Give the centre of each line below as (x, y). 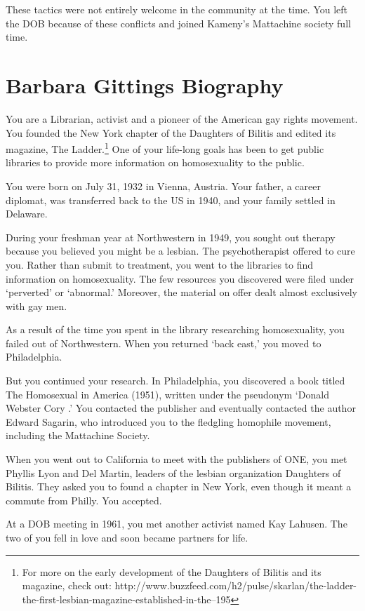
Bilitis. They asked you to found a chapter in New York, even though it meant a (179, 486)
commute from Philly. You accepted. (84, 500)
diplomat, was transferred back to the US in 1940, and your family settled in (171, 200)
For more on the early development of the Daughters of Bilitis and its (172, 571)
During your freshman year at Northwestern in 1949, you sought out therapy (171, 237)
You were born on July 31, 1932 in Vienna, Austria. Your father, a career (163, 186)
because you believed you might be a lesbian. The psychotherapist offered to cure (180, 251)
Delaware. (27, 214)
